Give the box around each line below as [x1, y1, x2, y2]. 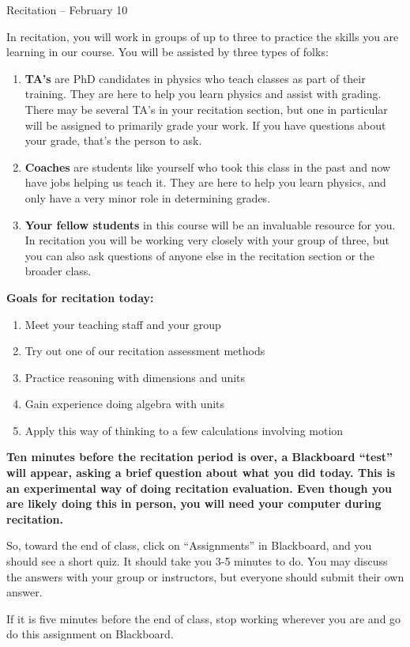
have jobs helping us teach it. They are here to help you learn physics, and [24, 174, 386, 191]
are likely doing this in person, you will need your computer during [6, 495, 382, 512]
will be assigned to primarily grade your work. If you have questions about [24, 116, 386, 133]
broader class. [24, 263, 92, 279]
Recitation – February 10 [6, 2, 128, 17]
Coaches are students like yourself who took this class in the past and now [24, 158, 391, 175]
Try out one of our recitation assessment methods [24, 342, 265, 359]
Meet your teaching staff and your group [24, 316, 221, 332]
